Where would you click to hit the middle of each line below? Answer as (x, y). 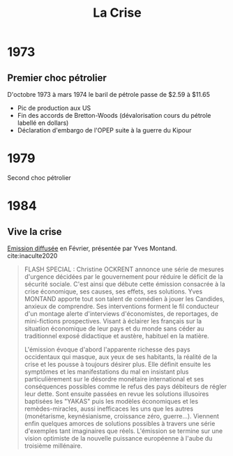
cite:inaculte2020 (32, 255)
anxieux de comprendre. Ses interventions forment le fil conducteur (122, 306)
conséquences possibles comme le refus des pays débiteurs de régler (125, 386)
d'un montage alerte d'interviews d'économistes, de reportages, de (121, 313)
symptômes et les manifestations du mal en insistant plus (106, 372)
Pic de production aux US (54, 108)
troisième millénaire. (53, 446)
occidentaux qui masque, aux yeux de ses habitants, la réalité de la (121, 356)
